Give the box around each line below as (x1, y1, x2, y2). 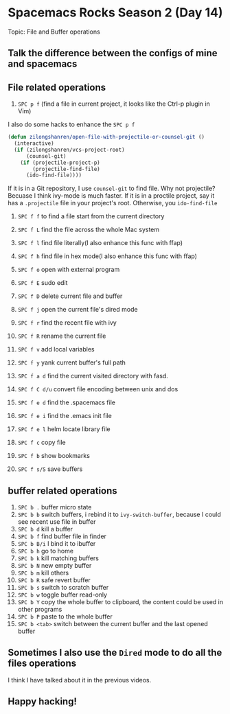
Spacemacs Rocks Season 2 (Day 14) (8, 5, 223, 21)
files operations (8, 658, 77, 669)
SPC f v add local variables (17, 345, 95, 354)
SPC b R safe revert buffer (17, 576, 91, 584)
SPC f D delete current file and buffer (17, 292, 123, 300)
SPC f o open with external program (17, 266, 120, 274)
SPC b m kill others (17, 568, 69, 577)
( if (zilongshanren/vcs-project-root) (14, 146, 126, 153)
